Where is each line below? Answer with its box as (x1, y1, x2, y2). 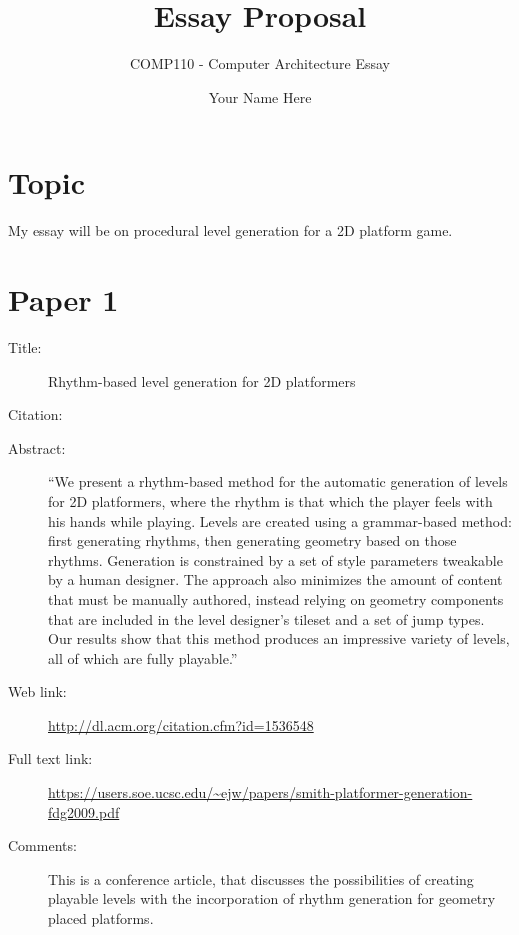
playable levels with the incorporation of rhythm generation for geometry (48, 888, 496, 909)
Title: (8, 336, 42, 357)
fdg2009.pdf (48, 801, 120, 822)
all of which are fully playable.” (48, 647, 238, 668)
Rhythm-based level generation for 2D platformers (48, 370, 356, 391)
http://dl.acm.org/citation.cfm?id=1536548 (48, 714, 314, 735)
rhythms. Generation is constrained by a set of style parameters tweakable (48, 549, 503, 570)
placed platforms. (48, 908, 154, 929)
